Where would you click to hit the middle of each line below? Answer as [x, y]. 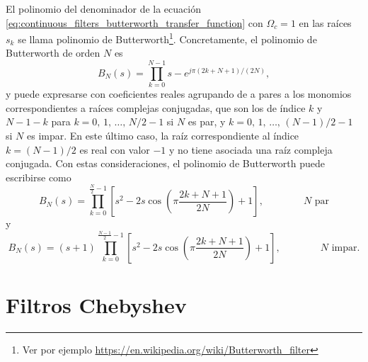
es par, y [207, 121]
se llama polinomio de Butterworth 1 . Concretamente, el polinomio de [167, 38]
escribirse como [39, 177]
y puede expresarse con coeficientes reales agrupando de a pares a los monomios [179, 94]
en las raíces [325, 22]
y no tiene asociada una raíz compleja [251, 149]
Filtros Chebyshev [96, 305]
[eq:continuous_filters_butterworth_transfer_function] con [134, 22]
